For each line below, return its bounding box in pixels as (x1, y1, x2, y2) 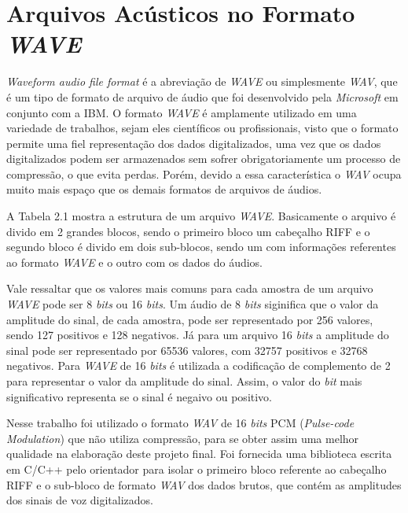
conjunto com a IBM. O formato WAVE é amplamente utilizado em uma (6, 104, 357, 120)
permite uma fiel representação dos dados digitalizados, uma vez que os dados (6, 135, 381, 151)
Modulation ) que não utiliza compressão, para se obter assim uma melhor (6, 430, 359, 446)
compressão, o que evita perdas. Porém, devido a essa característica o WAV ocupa (6, 165, 402, 182)
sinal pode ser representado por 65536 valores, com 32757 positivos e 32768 (6, 341, 368, 358)
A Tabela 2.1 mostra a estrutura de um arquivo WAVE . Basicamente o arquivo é (6, 208, 396, 224)
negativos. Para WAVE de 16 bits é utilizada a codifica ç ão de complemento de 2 (6, 357, 391, 374)
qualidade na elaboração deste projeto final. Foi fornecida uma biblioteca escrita (6, 445, 392, 462)
